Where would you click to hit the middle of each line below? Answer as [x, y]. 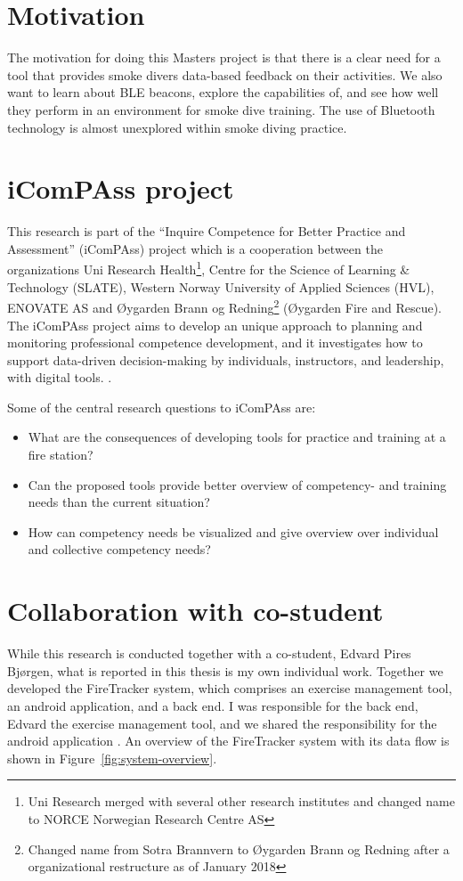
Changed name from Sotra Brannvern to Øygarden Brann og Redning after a [239, 848]
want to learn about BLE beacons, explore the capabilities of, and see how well [223, 92]
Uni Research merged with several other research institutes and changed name [241, 801]
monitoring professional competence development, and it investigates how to [215, 343]
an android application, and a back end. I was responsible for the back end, [213, 705]
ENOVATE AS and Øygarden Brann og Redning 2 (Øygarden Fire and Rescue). [224, 306]
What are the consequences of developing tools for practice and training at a [237, 437]
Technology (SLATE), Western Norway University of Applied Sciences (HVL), [221, 286]
